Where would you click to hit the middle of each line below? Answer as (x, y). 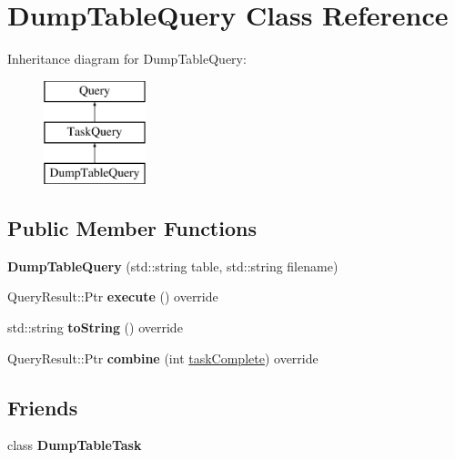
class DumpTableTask (75, 445)
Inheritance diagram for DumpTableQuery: (127, 59)
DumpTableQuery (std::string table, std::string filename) (173, 266)
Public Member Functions (132, 228)
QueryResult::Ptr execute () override (113, 296)
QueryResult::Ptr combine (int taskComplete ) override (163, 358)
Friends (43, 407)
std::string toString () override (95, 327)
